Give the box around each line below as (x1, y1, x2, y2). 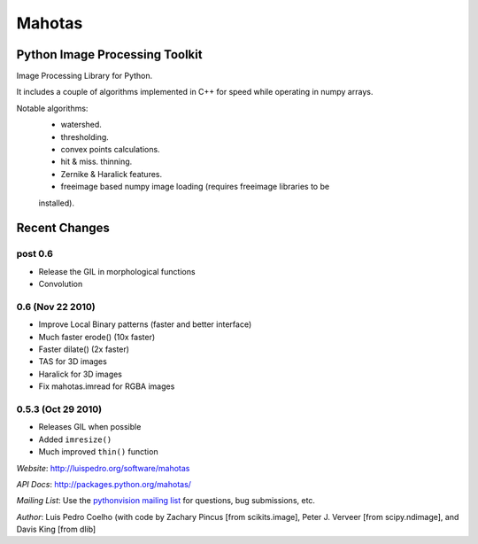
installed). (38, 198, 75, 208)
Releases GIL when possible (38, 422, 142, 432)
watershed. (60, 120, 102, 130)
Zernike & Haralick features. (60, 168, 163, 179)
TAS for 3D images (38, 356, 108, 367)
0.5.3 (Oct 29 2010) (16, 403, 102, 416)
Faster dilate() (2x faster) (38, 344, 130, 354)
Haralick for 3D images (38, 369, 123, 379)
